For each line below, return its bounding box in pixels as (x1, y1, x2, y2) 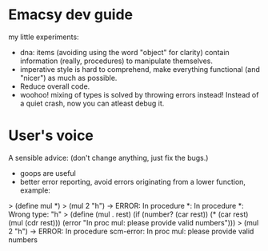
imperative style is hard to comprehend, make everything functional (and (19, 64, 260, 74)
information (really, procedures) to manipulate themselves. (19, 56, 214, 66)
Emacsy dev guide (8, 6, 134, 24)
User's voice (8, 126, 94, 145)
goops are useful (19, 168, 76, 177)
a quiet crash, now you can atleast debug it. (19, 98, 165, 108)
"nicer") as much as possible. (19, 73, 118, 82)
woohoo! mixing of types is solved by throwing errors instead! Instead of (19, 90, 259, 99)
